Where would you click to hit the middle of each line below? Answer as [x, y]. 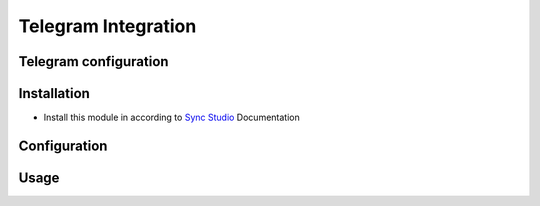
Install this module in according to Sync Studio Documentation [171, 117]
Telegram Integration [107, 26]
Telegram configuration [93, 61]
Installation [54, 93]
